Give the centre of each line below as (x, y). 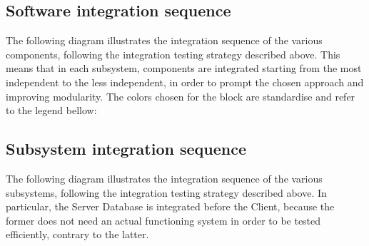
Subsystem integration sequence (126, 149)
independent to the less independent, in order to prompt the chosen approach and (185, 82)
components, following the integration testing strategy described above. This (173, 54)
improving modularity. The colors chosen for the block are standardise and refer (181, 96)
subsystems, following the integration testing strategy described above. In (166, 192)
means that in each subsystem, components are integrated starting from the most (184, 68)
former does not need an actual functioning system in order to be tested (163, 220)
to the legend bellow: (51, 110)
